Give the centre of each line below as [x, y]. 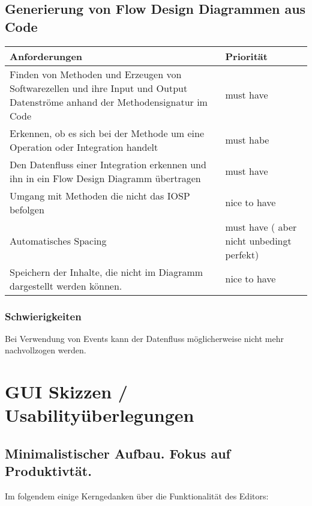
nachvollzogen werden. [46, 350]
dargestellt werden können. [66, 285]
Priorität [246, 56]
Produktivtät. [48, 471]
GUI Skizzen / [66, 392]
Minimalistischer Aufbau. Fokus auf [118, 453]
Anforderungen [46, 56]
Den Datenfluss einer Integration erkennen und [108, 164]
